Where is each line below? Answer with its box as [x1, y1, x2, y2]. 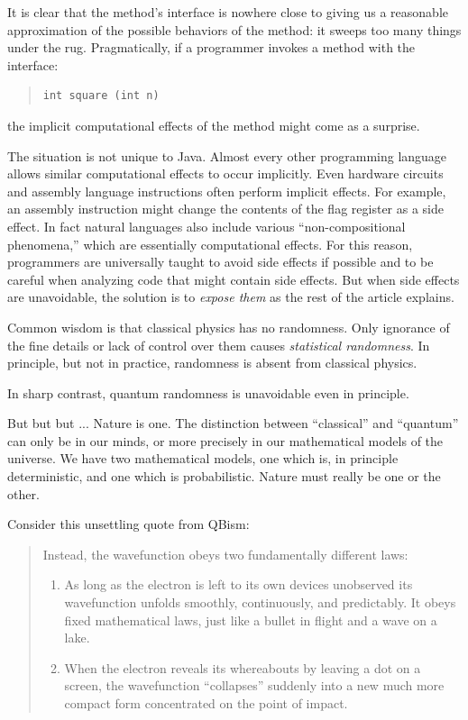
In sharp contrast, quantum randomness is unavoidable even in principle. [7, 383, 409, 402]
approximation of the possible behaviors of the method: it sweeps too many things [7, 20, 462, 39]
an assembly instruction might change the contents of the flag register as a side [7, 199, 444, 218]
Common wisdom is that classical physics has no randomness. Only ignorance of [7, 317, 450, 336]
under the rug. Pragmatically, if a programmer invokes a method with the [7, 38, 416, 57]
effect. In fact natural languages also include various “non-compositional [7, 216, 406, 235]
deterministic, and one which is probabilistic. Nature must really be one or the [7, 467, 441, 486]
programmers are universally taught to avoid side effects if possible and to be [7, 252, 434, 271]
